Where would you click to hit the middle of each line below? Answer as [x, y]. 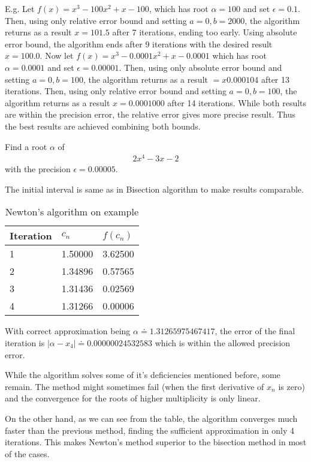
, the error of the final [255, 331]
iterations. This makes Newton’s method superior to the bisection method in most [156, 442]
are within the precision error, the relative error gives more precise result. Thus [150, 114]
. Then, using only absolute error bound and [200, 67]
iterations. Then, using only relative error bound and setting [116, 91]
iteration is [25, 343]
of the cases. [27, 453]
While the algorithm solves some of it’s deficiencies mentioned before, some [143, 375]
